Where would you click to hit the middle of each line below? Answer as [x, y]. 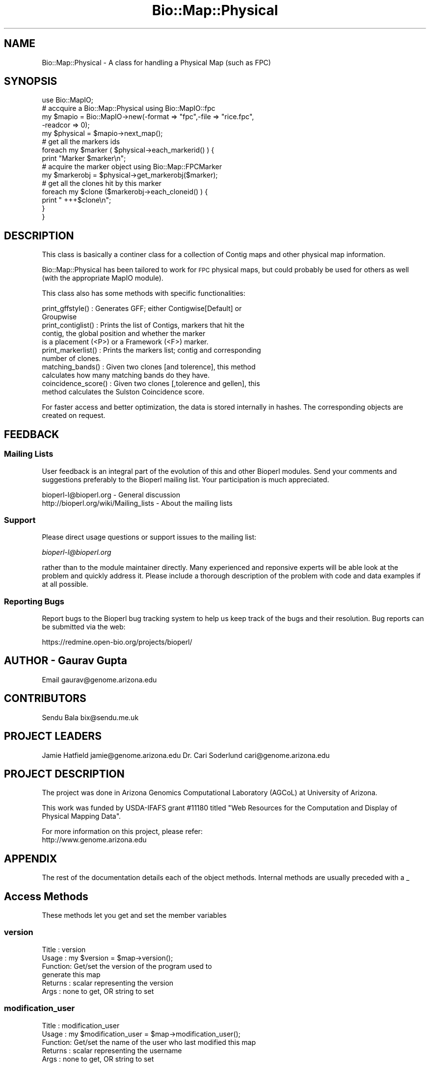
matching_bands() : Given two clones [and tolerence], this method [149, 367]
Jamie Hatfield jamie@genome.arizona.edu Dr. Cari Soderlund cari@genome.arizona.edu [186, 755]
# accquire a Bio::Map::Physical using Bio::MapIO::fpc [129, 108]
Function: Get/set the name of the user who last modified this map [149, 1042]
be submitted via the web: [84, 627]
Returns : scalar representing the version [108, 983]
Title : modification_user [81, 1025]
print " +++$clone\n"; [77, 200]
